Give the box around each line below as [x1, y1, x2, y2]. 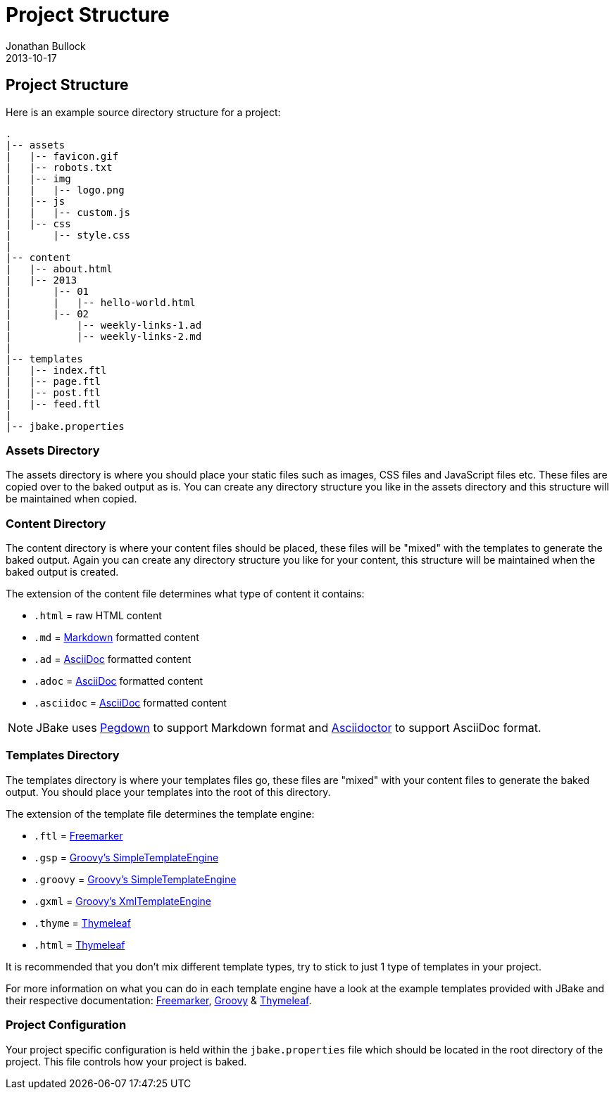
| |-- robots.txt [6, 161, 113, 173]
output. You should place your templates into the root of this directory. [6, 785, 331, 798]
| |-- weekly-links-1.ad [6, 319, 202, 331]
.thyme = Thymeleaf [34, 916, 131, 929]
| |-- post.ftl [6, 386, 101, 398]
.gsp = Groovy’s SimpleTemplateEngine [34, 851, 219, 863]
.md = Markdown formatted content [34, 631, 199, 644]
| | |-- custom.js [6, 206, 131, 218]
